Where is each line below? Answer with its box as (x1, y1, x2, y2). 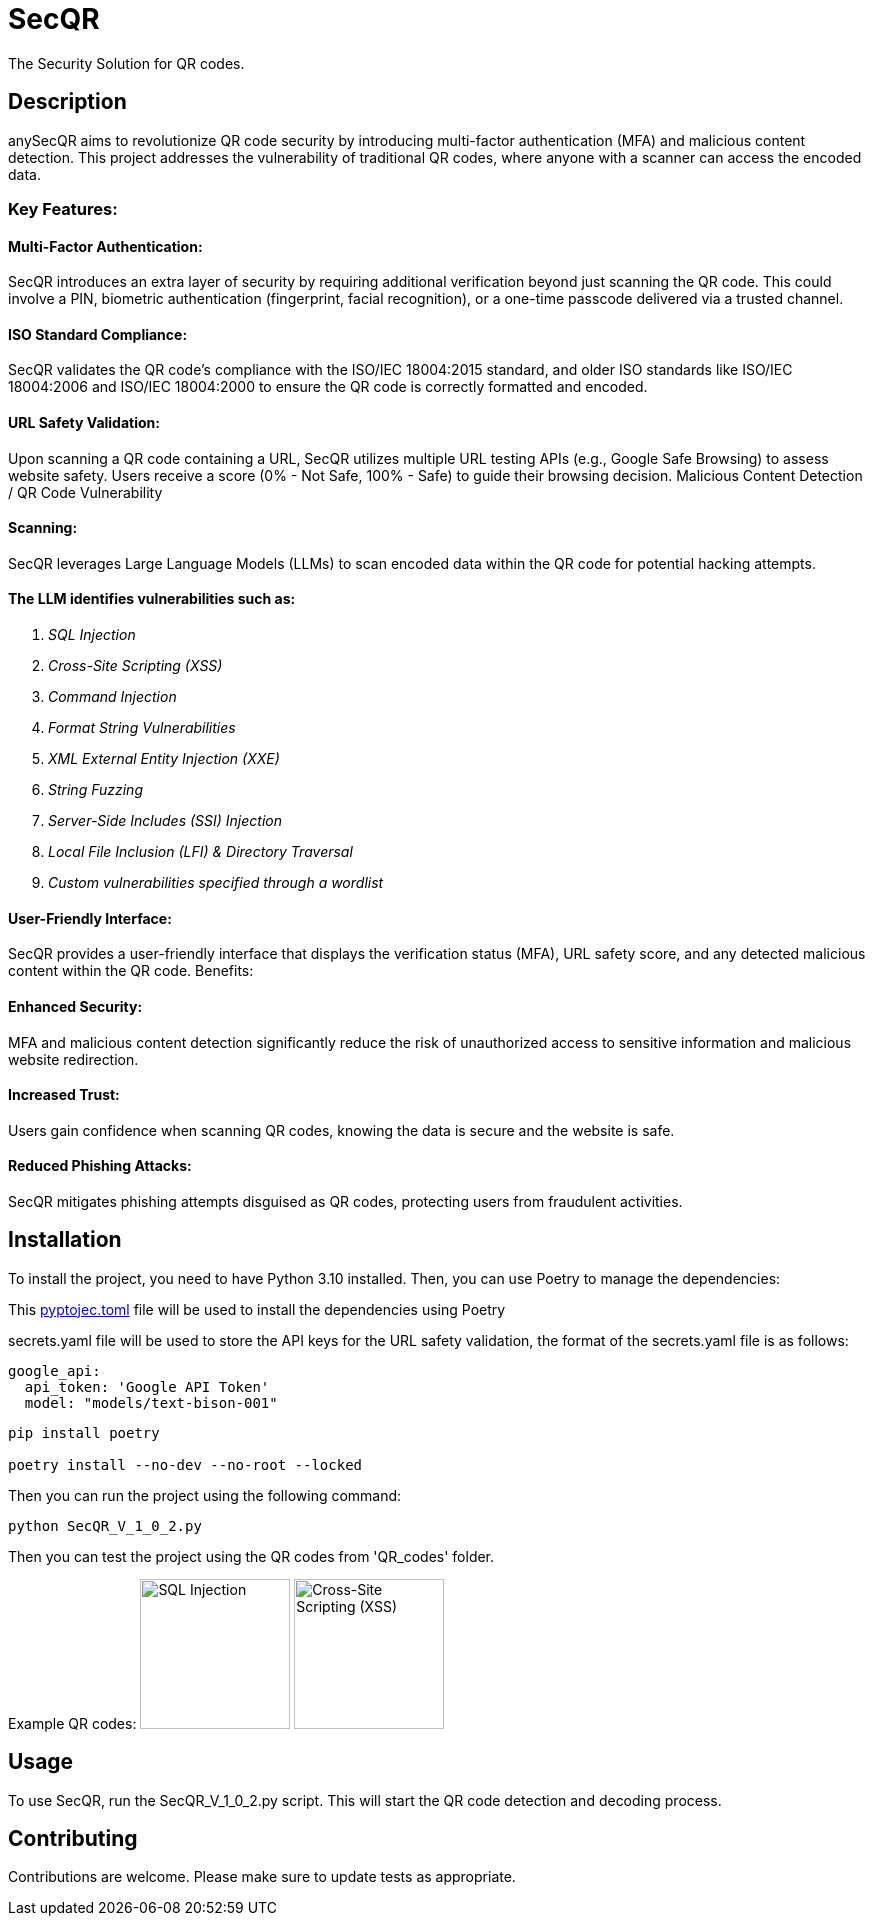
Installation (8, 1227, 122, 1253)
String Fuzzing (48, 781, 143, 799)
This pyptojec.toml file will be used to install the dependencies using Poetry (8, 1300, 506, 1318)
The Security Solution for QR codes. (8, 54, 245, 72)
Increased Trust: (8, 1086, 120, 1104)
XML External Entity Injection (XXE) (48, 750, 280, 768)
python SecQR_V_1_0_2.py (8, 1517, 202, 1534)
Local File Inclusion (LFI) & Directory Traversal (48, 843, 353, 861)
